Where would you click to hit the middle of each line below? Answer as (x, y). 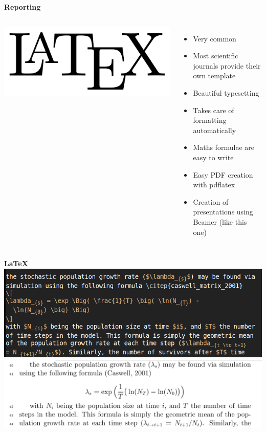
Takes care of (214, 110)
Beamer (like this (220, 221)
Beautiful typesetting (226, 92)
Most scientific (216, 56)
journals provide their (227, 65)
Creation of (211, 201)
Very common (215, 38)
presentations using (223, 212)
